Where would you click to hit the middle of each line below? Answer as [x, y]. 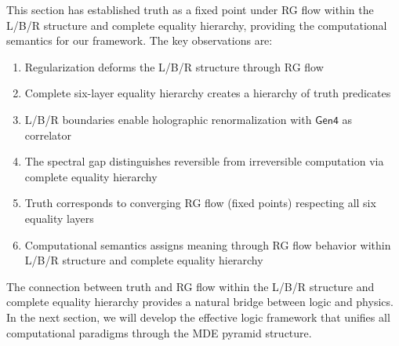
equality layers [59, 218]
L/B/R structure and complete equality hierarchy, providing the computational [197, 25]
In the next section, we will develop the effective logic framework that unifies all [198, 317]
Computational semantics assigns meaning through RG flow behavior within [208, 244]
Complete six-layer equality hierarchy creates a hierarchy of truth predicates [208, 93]
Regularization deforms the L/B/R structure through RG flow [174, 66]
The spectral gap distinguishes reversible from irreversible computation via [204, 161]
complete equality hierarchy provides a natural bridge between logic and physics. [200, 302]
